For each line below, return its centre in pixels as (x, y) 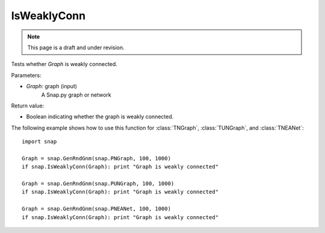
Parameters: (26, 75)
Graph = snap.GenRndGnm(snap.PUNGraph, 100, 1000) (98, 184)
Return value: (28, 106)
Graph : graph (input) (52, 86)
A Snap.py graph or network (76, 95)
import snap (39, 142)
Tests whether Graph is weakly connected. (64, 64)
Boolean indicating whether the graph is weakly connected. (100, 116)
